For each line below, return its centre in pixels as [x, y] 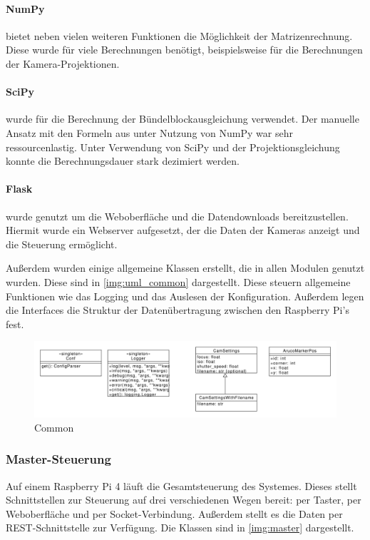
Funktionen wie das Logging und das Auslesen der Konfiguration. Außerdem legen [185, 296]
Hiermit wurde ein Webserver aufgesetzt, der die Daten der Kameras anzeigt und [183, 230]
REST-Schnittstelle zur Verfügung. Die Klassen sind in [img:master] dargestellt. [180, 528]
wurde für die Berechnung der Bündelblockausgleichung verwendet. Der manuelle [183, 119]
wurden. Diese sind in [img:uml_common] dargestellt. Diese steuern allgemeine [178, 281]
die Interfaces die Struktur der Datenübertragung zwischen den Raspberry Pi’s [178, 310]
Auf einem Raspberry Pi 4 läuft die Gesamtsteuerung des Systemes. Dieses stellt [181, 485]
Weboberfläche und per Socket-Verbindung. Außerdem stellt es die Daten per [174, 513]
